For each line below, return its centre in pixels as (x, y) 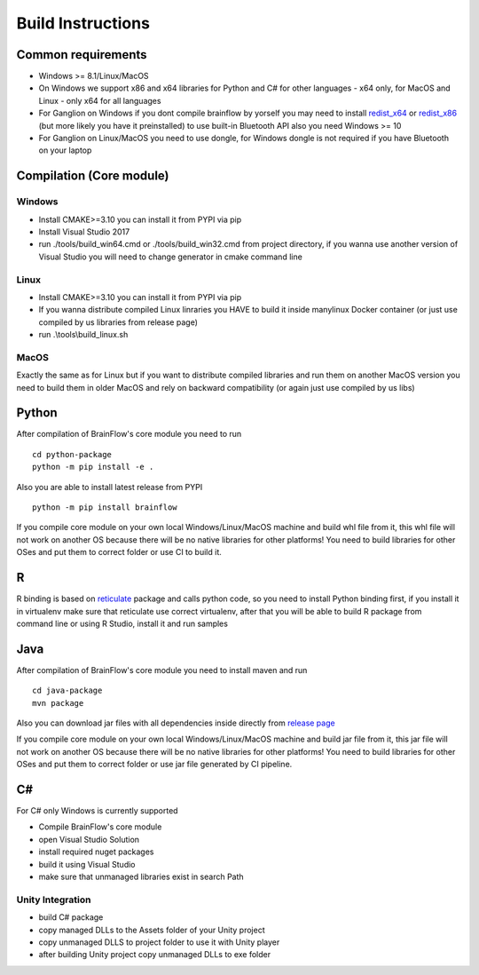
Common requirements (82, 55)
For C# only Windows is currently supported (97, 811)
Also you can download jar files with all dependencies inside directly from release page (176, 723)
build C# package (71, 917)
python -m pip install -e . (93, 467)
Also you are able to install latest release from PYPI (110, 487)
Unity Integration (54, 900)
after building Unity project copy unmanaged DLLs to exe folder (155, 955)
